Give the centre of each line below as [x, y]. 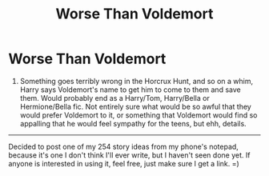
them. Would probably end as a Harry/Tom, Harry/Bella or [114, 98]
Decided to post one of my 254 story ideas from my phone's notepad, [123, 146]
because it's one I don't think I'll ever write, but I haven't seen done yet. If [129, 155]
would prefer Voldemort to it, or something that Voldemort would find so [139, 115]
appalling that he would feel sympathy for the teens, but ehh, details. [133, 123]
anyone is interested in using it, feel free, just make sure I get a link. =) [124, 163]
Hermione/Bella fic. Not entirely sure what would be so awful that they [136, 106]
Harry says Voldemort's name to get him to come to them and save [130, 90]
